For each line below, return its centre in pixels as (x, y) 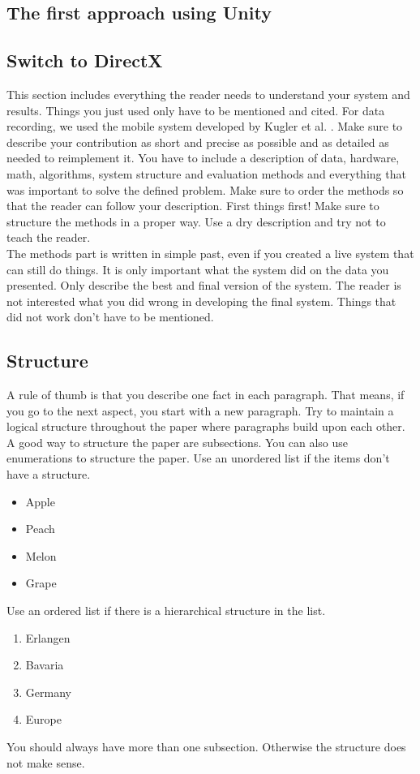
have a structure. (49, 474)
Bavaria (45, 665)
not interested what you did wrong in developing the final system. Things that (201, 301)
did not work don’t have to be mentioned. (110, 317)
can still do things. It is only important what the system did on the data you (198, 269)
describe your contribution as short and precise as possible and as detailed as (198, 142)
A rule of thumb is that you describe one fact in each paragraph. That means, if (206, 395)
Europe (43, 719)
